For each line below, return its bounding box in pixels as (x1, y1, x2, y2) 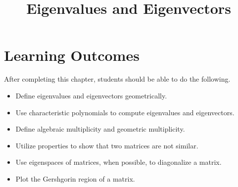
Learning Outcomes (4, 45, 140, 65)
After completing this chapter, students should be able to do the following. (4, 74, 231, 84)
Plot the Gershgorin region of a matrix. (15, 173, 135, 184)
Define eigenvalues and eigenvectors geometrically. (15, 90, 167, 100)
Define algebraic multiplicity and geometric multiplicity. (15, 124, 185, 134)
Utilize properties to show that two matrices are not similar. (15, 140, 198, 150)
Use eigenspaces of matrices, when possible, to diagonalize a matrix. (15, 157, 222, 167)
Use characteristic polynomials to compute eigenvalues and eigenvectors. (15, 107, 235, 117)
